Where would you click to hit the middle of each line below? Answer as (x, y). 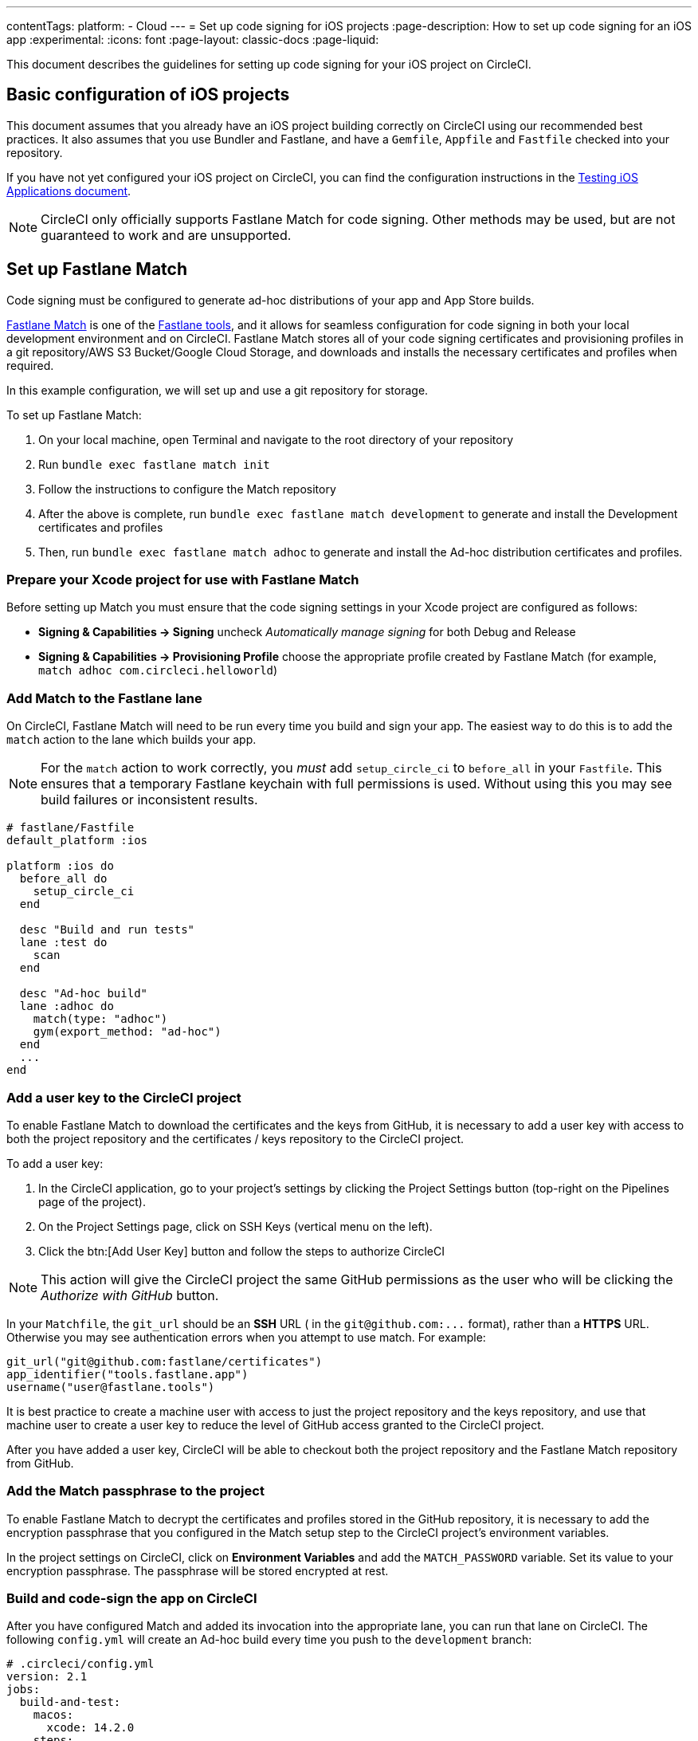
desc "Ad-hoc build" (84, 994)
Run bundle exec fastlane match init (154, 464)
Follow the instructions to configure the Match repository (187, 489)
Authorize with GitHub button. (130, 1295)
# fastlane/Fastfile (71, 828)
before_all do (63, 879)
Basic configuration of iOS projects (148, 95)
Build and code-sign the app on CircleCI (132, 1599)
